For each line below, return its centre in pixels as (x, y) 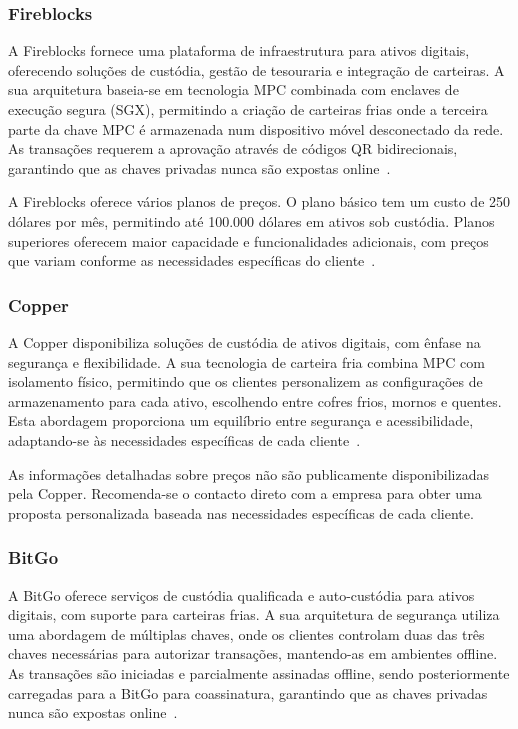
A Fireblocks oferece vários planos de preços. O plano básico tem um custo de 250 (259, 201)
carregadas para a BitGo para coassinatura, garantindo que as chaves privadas (248, 692)
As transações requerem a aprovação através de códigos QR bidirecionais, (233, 148)
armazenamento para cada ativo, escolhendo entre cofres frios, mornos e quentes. (255, 400)
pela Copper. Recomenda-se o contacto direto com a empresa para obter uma (245, 493)
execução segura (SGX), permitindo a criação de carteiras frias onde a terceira (248, 109)
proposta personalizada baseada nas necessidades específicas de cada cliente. (241, 512)
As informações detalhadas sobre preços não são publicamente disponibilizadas (249, 473)
